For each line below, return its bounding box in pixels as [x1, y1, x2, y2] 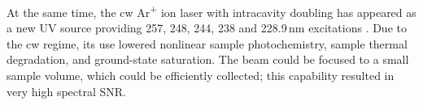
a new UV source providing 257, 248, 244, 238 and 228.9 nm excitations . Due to [7, 19, 407, 36]
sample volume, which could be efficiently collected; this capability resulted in [7, 67, 395, 84]
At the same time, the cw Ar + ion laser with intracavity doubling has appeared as [7, 2, 416, 20]
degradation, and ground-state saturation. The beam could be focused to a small [7, 51, 409, 68]
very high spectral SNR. [7, 82, 126, 99]
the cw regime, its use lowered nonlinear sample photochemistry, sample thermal [7, 35, 408, 52]
